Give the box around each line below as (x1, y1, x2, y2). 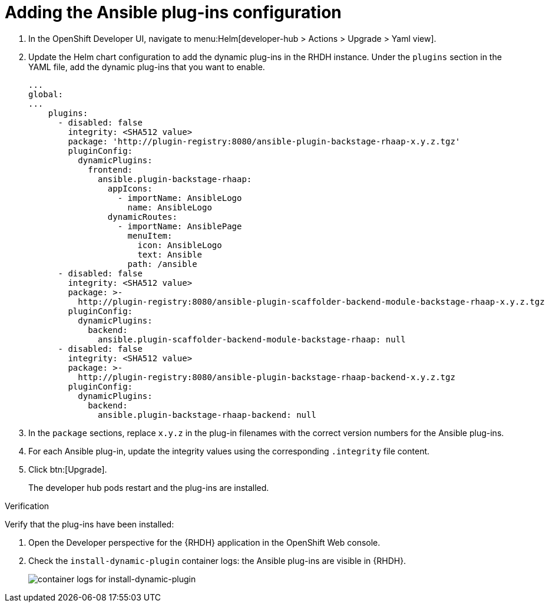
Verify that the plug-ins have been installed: (5, 519, 174, 529)
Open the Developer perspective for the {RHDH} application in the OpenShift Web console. (28, 537, 381, 547)
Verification (5, 500, 49, 511)
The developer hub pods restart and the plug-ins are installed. (28, 482, 269, 493)
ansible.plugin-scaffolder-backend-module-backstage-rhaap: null (98, 334, 406, 344)
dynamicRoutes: (107, 212, 177, 222)
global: (28, 89, 64, 99)
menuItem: (127, 230, 173, 240)
